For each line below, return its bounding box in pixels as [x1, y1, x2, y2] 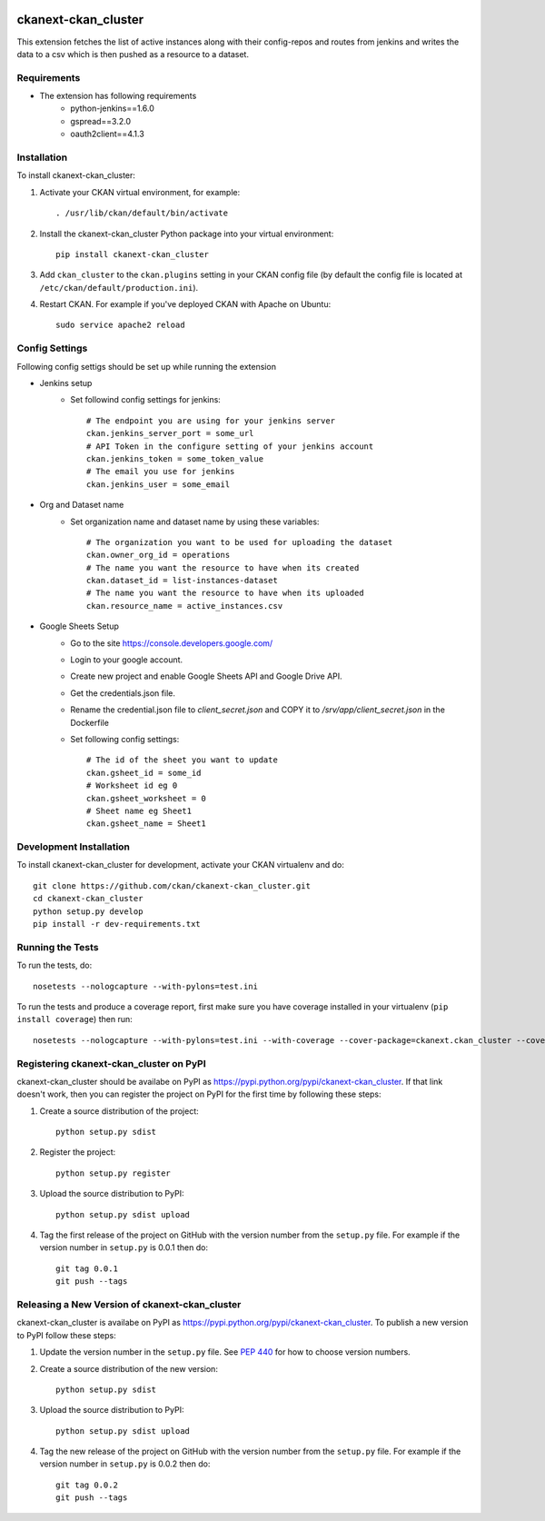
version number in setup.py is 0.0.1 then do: [39, 1242, 209, 1253]
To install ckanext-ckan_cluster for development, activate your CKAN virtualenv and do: [16, 860, 344, 870]
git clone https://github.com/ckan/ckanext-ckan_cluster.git [33, 880, 311, 890]
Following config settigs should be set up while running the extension [16, 361, 277, 372]
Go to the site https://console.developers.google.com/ [70, 637, 273, 649]
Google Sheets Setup [39, 621, 120, 631]
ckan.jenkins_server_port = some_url [86, 428, 254, 439]
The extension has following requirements [39, 91, 197, 102]
